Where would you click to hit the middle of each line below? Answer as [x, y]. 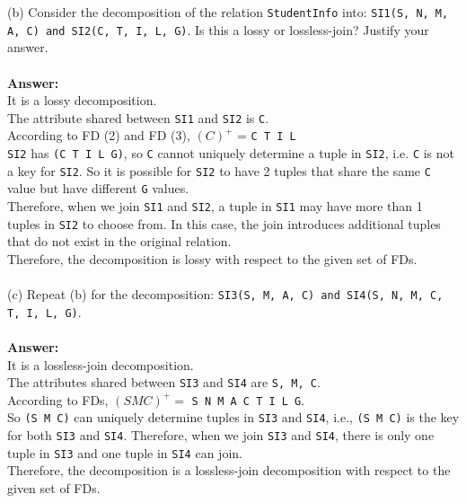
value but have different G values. [98, 188]
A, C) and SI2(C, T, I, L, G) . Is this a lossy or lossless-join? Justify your [218, 29]
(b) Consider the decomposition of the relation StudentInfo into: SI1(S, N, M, [228, 12]
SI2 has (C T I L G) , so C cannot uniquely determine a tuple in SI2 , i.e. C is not [231, 153]
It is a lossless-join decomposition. [101, 364]
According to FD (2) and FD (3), [99, 135]
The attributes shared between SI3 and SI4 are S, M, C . [164, 382]
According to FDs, [58, 399]
